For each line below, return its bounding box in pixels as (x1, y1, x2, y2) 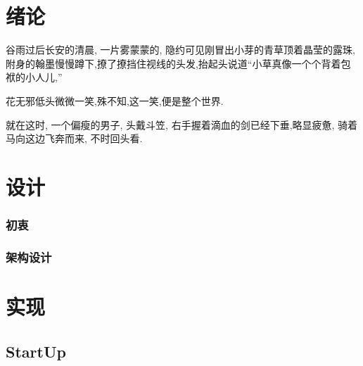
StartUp (6, 340, 66, 362)
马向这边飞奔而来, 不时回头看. (6, 131, 143, 146)
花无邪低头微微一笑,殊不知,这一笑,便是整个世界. (6, 93, 224, 108)
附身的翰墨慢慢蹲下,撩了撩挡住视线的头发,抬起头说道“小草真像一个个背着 (6, 56, 341, 70)
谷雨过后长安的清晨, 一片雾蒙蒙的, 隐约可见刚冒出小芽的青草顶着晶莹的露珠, (6, 42, 355, 57)
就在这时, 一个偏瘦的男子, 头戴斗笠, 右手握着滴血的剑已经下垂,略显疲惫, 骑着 (6, 117, 358, 132)
